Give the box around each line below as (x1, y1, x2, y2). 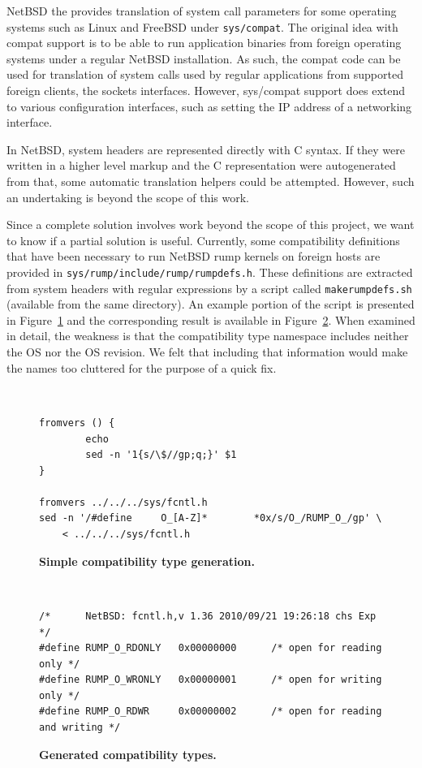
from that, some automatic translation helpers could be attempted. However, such (6, 173, 415, 189)
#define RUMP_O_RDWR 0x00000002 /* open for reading (39, 705, 382, 718)
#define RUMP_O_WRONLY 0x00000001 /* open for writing (39, 674, 382, 686)
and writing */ (39, 722, 121, 734)
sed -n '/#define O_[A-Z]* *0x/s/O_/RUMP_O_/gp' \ (39, 512, 382, 524)
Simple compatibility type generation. (39, 552, 255, 569)
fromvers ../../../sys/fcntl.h (39, 496, 208, 508)
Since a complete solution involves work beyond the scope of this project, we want (6, 216, 415, 233)
